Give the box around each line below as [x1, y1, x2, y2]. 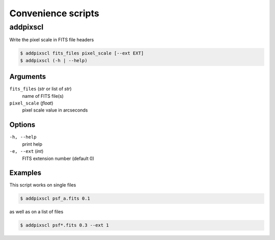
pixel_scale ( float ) [9, 100, 53, 106]
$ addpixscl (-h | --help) [20, 58, 88, 63]
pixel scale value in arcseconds [22, 107, 88, 113]
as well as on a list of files [9, 209, 64, 215]
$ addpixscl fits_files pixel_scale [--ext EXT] [20, 50, 144, 56]
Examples [9, 169, 42, 177]
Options [9, 120, 36, 129]
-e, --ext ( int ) [9, 148, 44, 154]
